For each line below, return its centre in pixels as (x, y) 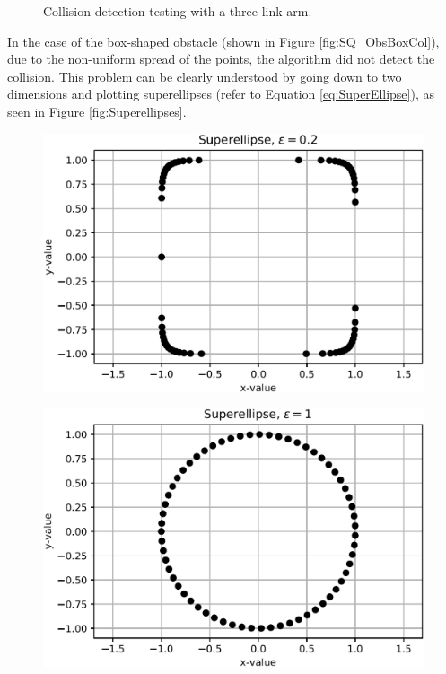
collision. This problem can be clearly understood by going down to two (205, 76)
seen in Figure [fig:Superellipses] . (97, 111)
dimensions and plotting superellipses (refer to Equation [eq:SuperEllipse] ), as (221, 94)
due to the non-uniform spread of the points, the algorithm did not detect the (221, 59)
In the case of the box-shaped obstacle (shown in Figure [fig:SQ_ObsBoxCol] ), (223, 41)
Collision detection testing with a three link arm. (178, 11)
